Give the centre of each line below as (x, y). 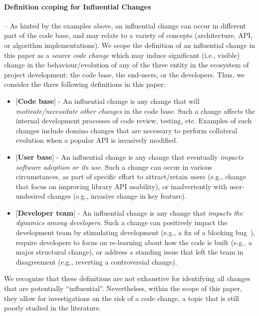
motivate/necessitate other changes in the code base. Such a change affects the (135, 111)
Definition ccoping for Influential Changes (78, 6)
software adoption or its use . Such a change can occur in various (114, 166)
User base (35, 157)
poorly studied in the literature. (53, 308)
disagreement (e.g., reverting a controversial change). (96, 261)
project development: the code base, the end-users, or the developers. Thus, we (125, 74)
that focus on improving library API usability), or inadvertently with (122, 186)
